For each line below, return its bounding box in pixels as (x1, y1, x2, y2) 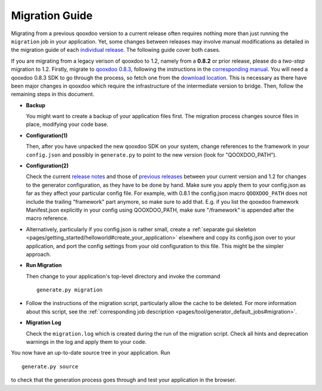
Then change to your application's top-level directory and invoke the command (26, 272, 221, 280)
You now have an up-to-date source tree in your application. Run (11, 349, 171, 356)
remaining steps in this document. (11, 91, 95, 98)
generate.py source (21, 363, 79, 370)
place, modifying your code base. (26, 121, 109, 128)
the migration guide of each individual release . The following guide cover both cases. (11, 46, 221, 54)
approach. (26, 250, 51, 257)
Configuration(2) (26, 162, 69, 169)
